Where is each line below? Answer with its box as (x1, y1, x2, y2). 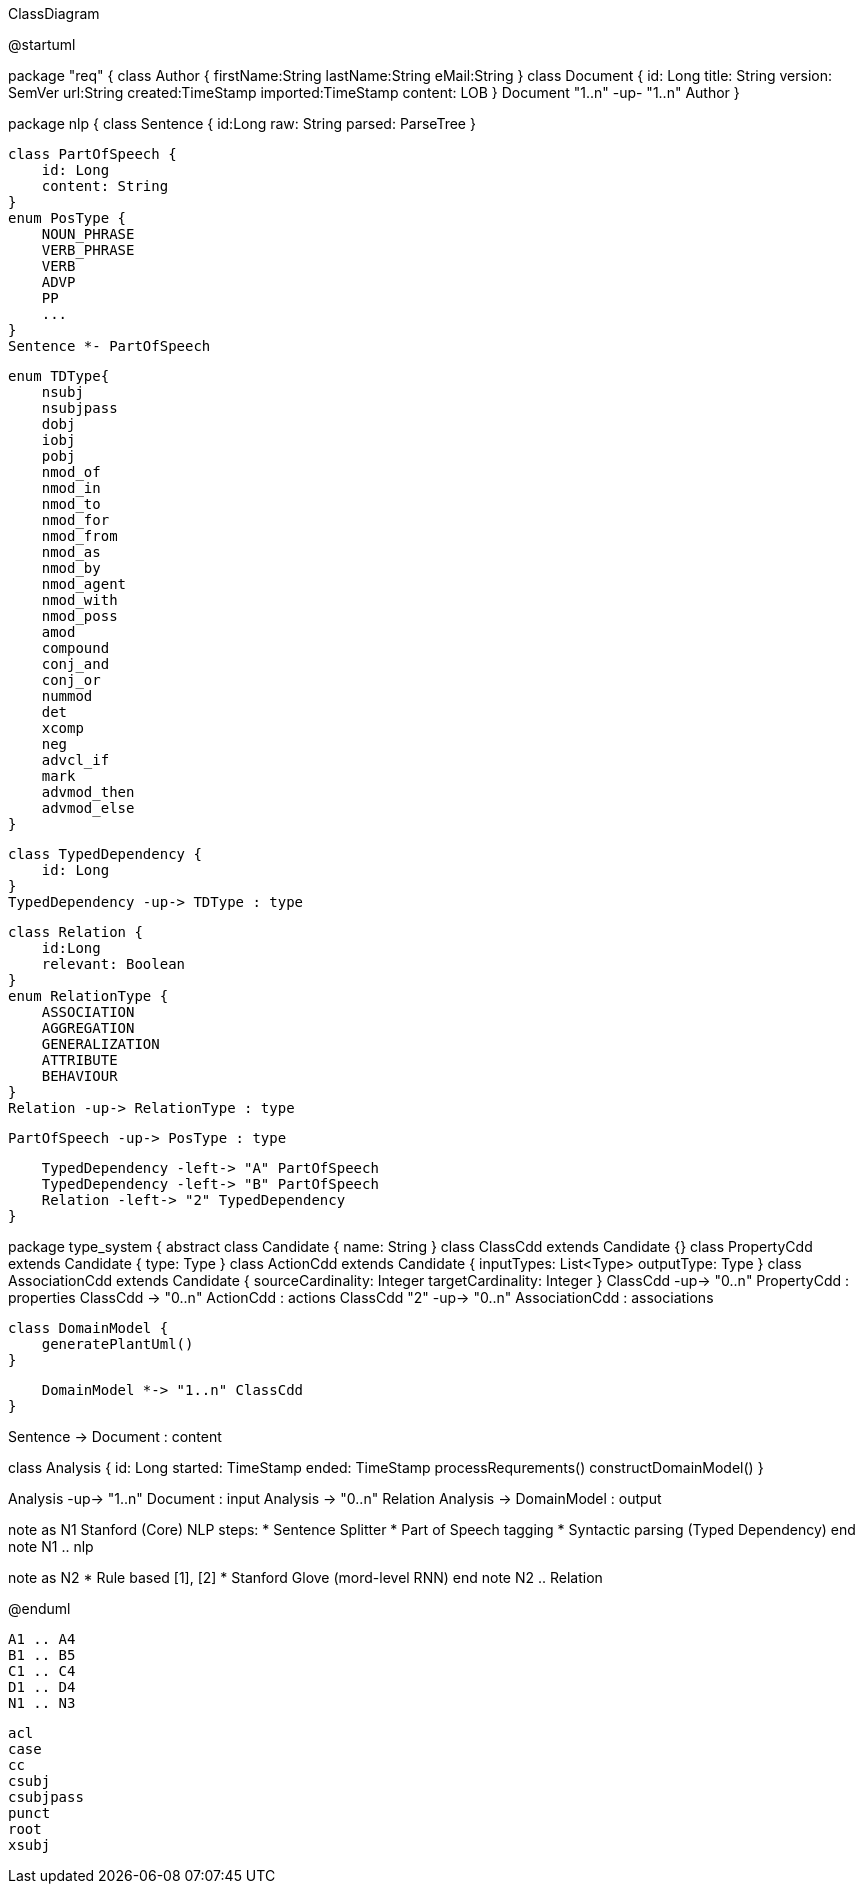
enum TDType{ (8, 368, 110, 384)
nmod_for (41, 512, 110, 528)
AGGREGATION (41, 1020, 135, 1036)
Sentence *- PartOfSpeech (8, 338, 211, 354)
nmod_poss (41, 608, 118, 624)
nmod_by (41, 560, 101, 576)
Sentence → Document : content (8, 1428, 222, 1445)
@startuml (8, 36, 76, 53)
